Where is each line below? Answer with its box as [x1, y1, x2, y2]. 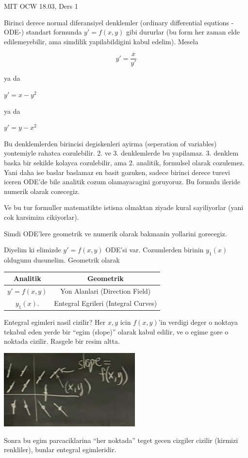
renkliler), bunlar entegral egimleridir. [4, 444, 116, 455]
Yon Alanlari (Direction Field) [60, 285, 151, 296]
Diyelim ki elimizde [4, 245, 61, 255]
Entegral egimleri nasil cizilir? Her [4, 317, 106, 327]
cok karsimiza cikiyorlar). [4, 211, 79, 222]
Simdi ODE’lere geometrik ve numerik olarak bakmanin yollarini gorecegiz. [4, 228, 227, 238]
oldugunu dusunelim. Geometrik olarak [4, 254, 120, 264]
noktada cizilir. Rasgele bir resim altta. [4, 336, 120, 346]
